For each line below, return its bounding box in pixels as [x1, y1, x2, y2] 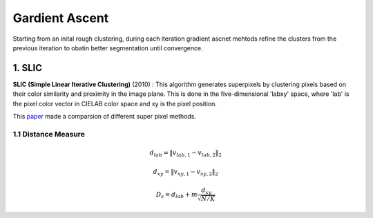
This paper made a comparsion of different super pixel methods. [12, 112, 197, 121]
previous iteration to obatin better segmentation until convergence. [12, 43, 203, 52]
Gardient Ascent [12, 10, 109, 26]
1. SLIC [12, 62, 43, 74]
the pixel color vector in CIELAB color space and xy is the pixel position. [12, 99, 218, 108]
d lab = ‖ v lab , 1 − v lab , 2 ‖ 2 [149, 148, 222, 158]
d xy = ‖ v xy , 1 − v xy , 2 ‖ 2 [153, 168, 219, 177]
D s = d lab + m [155, 190, 198, 200]
